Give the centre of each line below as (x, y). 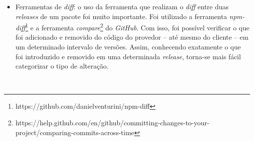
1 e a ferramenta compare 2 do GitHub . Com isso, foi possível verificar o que (137, 27)
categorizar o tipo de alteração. (62, 66)
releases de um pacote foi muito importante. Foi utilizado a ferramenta (121, 16)
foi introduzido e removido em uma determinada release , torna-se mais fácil (128, 56)
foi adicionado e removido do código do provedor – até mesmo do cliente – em (132, 37)
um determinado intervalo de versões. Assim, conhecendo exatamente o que (128, 47)
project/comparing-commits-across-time (75, 132)
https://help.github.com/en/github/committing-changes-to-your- (112, 122)
